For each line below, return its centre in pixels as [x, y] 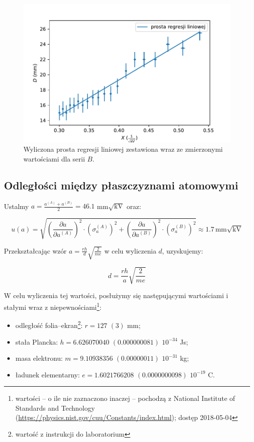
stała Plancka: [37, 341]
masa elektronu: [39, 358]
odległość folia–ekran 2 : [49, 324]
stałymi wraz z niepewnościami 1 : [53, 306]
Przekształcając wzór [35, 250]
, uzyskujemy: [182, 250]
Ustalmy [17, 206]
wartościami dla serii [54, 158]
